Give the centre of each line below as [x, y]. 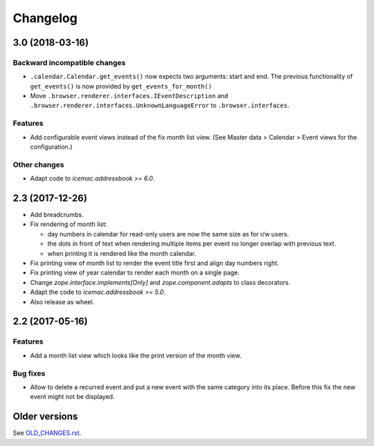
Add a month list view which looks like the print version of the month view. [136, 355]
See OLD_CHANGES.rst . [47, 433]
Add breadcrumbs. [57, 215]
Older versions [45, 417]
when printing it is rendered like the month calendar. [122, 253]
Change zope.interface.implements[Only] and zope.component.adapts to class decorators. [160, 282]
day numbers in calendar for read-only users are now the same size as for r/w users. [168, 234]
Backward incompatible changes [69, 62]
